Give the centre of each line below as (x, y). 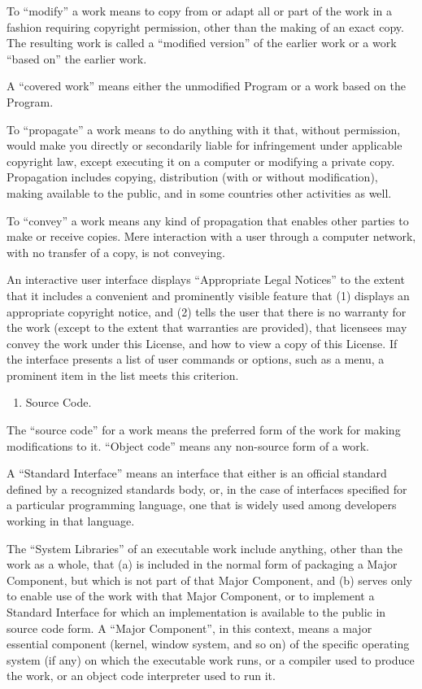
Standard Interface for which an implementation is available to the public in (196, 612)
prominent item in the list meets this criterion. (123, 375)
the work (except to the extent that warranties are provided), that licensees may (207, 327)
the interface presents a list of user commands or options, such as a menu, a (196, 359)
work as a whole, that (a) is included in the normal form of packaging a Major (202, 564)
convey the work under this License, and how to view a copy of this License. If (202, 343)
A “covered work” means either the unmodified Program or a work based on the (206, 86)
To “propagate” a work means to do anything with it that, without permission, (204, 129)
